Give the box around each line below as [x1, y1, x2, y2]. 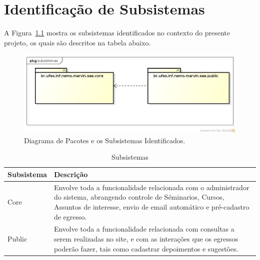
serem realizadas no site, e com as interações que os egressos [53, 233, 238, 244]
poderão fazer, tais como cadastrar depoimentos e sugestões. [53, 243, 238, 254]
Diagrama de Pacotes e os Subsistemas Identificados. [24, 135, 185, 145]
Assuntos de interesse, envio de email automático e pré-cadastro [53, 201, 249, 212]
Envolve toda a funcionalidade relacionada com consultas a [53, 224, 234, 234]
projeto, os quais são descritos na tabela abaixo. [4, 37, 151, 47]
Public [7, 233, 27, 244]
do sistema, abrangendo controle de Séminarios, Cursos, [53, 192, 224, 202]
